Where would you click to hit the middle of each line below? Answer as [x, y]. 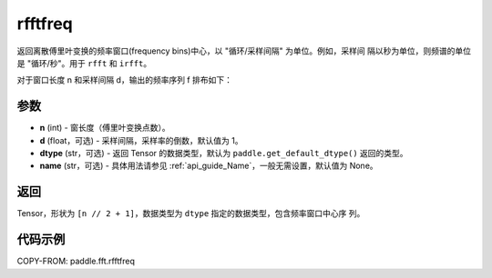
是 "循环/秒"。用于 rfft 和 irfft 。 [84, 63]
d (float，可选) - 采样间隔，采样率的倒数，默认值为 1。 [141, 140]
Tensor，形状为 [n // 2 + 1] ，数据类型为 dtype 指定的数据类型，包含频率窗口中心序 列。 [191, 213]
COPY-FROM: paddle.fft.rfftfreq [76, 261]
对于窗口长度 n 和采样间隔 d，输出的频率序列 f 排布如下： [124, 80]
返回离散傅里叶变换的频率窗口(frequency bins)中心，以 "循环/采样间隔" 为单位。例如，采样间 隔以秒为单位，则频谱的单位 [244, 51]
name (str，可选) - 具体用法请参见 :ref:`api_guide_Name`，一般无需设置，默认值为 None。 [209, 166]
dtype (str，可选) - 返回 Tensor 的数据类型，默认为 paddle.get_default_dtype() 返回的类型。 [224, 154]
